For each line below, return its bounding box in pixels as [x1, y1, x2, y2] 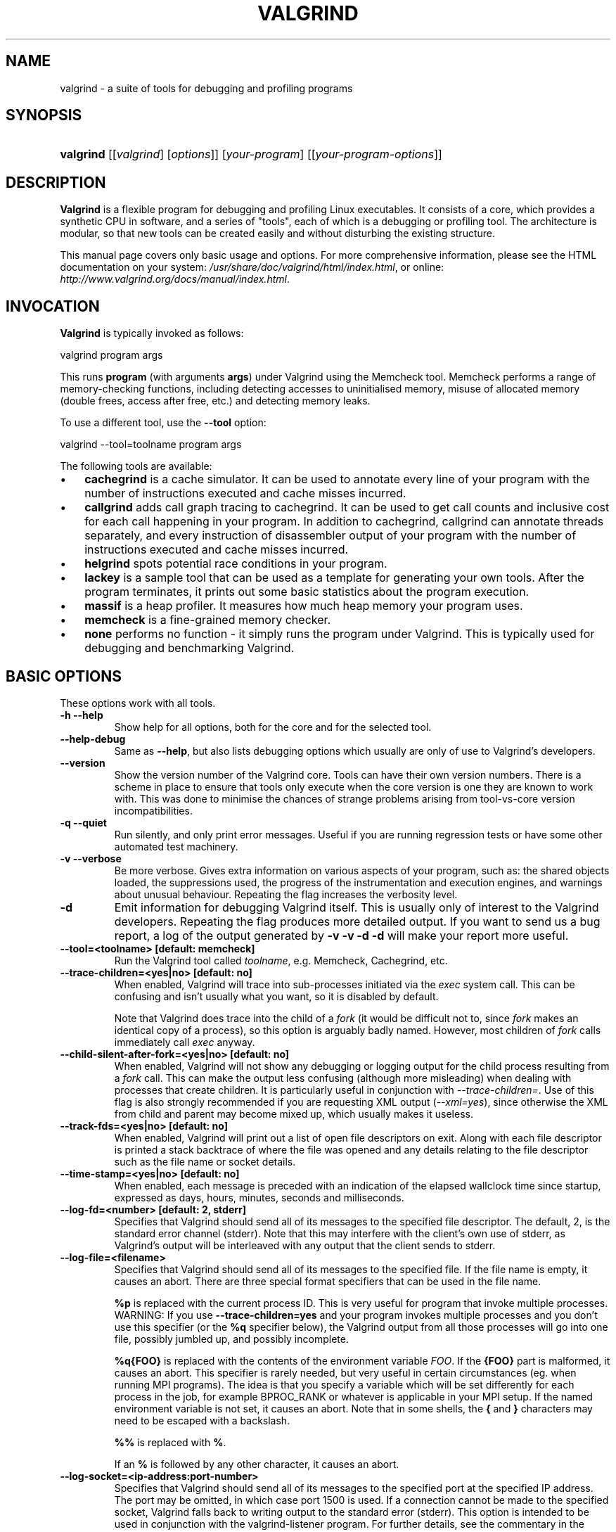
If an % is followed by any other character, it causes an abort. [114, 1457, 399, 1470]
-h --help [60, 708, 103, 721]
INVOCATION [6, 297, 100, 315]
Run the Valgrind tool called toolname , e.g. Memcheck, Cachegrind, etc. [114, 954, 448, 966]
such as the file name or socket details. [114, 1155, 296, 1168]
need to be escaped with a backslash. [114, 1414, 290, 1426]
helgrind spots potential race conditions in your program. [84, 556, 387, 571]
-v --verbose [60, 852, 122, 864]
